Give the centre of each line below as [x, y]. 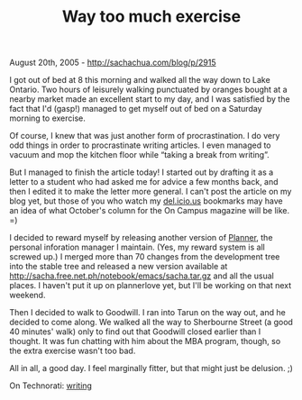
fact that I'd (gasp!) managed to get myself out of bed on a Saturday [136, 109]
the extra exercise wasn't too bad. [73, 351]
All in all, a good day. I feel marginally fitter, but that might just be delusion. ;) [151, 368]
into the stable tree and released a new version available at [119, 267]
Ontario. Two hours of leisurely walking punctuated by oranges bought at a [148, 90]
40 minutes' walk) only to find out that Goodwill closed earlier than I [135, 332]
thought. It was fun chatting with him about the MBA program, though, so [145, 341]
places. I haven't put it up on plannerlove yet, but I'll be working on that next [151, 286]
